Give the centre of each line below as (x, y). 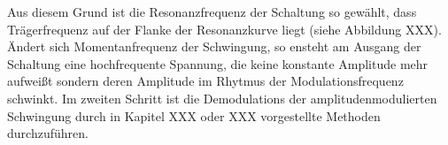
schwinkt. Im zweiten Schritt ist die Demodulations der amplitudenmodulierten (222, 98)
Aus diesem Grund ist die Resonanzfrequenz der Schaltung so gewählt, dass (212, 11)
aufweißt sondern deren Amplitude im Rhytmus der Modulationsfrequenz (205, 81)
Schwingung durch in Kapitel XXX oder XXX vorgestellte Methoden (194, 115)
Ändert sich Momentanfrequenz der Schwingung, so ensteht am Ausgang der (214, 46)
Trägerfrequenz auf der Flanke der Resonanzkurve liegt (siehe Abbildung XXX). (224, 29)
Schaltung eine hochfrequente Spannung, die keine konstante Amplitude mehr (218, 63)
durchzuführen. (48, 133)
